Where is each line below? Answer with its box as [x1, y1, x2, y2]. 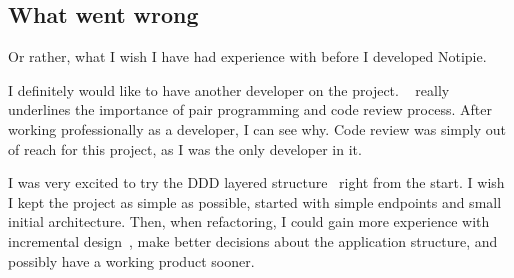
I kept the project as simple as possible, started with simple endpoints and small [8, 191, 502, 212]
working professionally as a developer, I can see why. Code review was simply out [8, 118, 506, 139]
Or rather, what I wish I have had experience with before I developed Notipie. [8, 46, 487, 67]
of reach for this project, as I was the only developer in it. [8, 138, 362, 159]
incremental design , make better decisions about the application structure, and [8, 230, 498, 251]
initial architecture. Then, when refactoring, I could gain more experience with [8, 211, 490, 232]
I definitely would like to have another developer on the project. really [8, 79, 450, 100]
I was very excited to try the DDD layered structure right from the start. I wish [8, 172, 505, 193]
